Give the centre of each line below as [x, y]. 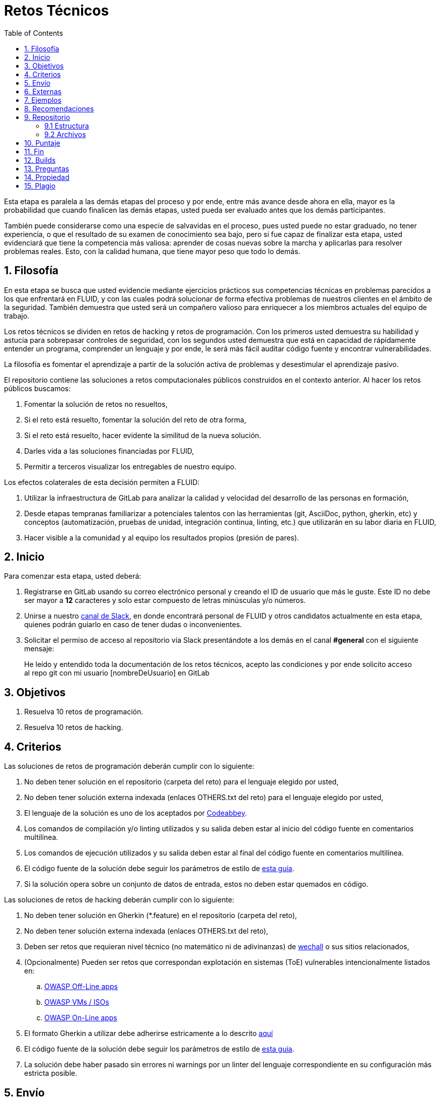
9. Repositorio [47, 117]
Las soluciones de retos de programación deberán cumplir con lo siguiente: [129, 766]
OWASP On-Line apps [81, 1018]
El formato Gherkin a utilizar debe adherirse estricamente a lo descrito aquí [149, 1033]
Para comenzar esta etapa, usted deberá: [73, 576]
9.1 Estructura [67, 126]
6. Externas [43, 91]
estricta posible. [51, 1073]
